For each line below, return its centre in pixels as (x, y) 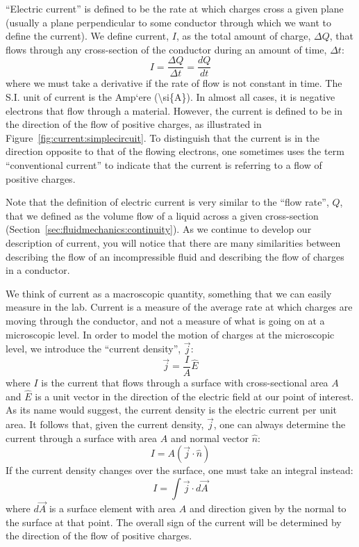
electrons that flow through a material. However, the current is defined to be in (174, 110)
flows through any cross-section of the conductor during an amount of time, (166, 49)
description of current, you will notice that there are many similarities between (173, 242)
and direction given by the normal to (268, 508)
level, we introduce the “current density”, (93, 349)
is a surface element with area (112, 508)
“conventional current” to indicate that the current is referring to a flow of (164, 165)
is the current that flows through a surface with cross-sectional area (185, 382)
